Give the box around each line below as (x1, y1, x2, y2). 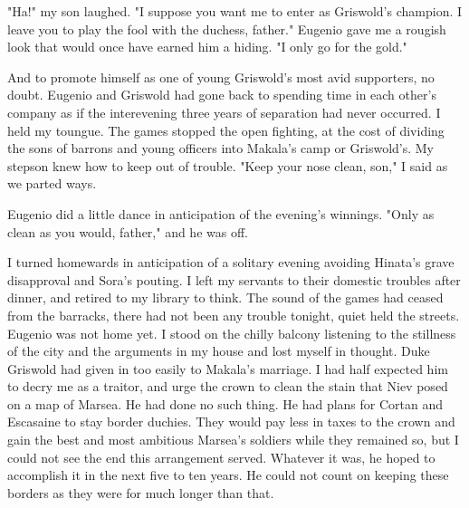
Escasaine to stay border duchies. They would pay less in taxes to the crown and (7, 412, 455, 431)
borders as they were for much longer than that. (7, 483, 274, 502)
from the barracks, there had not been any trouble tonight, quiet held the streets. (7, 305, 460, 324)
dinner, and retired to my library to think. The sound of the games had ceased (7, 288, 444, 307)
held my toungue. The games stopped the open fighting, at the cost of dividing (7, 120, 445, 139)
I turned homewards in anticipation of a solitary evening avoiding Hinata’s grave (7, 253, 455, 272)
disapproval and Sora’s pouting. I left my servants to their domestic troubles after (7, 270, 461, 289)
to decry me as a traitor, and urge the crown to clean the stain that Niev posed (7, 377, 448, 396)
